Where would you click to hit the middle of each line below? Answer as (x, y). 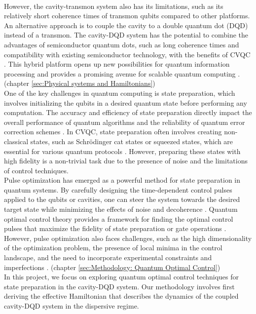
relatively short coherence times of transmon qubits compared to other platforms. (127, 16)
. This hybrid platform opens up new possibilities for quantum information (117, 64)
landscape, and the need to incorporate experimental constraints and (108, 257)
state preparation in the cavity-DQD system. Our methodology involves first (119, 286)
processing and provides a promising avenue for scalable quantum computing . (122, 73)
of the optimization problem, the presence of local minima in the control (113, 248)
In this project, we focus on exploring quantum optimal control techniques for (122, 277)
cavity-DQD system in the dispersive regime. (72, 306)
